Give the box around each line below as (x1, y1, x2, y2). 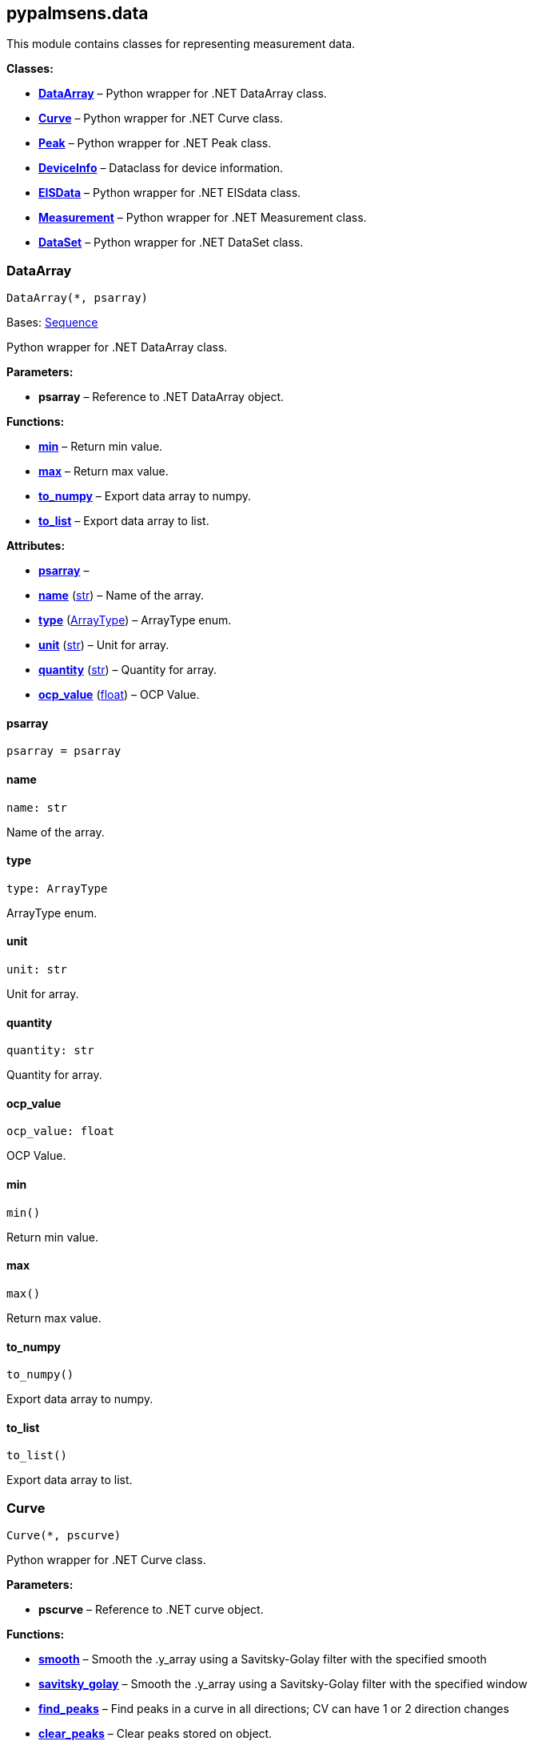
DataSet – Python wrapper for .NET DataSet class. (38, 235, 304, 250)
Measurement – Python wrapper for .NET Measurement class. (38, 211, 367, 225)
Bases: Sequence (6, 315, 98, 330)
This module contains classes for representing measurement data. (6, 37, 356, 51)
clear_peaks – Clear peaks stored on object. (38, 1727, 273, 1741)
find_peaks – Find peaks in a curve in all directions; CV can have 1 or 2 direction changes (38, 1702, 509, 1716)
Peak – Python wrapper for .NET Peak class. (38, 136, 272, 150)
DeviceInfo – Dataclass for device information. (38, 161, 284, 175)
